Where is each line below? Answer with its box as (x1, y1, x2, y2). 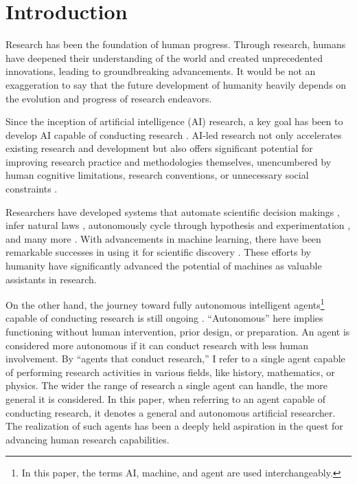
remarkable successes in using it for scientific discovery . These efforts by (5, 245, 311, 259)
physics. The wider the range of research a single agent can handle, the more (5, 378, 328, 393)
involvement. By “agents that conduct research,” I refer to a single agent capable (5, 351, 345, 366)
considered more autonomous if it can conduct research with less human (5, 338, 309, 352)
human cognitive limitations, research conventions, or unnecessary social (5, 168, 309, 182)
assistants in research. (5, 272, 97, 286)
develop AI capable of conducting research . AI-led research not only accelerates (5, 127, 342, 142)
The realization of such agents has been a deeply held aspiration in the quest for (5, 419, 343, 433)
